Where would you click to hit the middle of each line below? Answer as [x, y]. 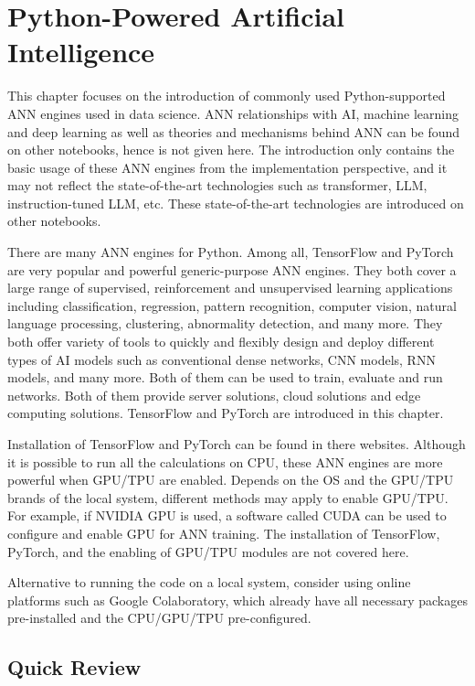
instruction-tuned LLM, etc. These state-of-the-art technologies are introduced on [236, 203]
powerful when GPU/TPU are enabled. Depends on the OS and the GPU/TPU [231, 480]
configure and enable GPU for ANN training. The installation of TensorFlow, [224, 533]
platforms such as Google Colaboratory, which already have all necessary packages [237, 600]
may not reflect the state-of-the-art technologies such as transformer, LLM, [217, 185]
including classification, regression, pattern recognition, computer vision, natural [232, 305]
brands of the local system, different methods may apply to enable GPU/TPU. [228, 497]
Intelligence [81, 52]
